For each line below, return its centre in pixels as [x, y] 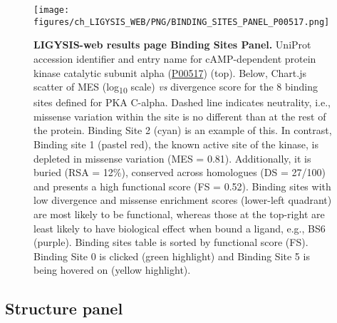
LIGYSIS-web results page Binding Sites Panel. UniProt [172, 45]
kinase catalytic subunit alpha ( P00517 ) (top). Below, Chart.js [170, 72]
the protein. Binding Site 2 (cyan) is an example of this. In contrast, [183, 130]
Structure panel [64, 308]
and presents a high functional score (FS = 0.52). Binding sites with [182, 186]
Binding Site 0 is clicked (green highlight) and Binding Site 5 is [172, 256]
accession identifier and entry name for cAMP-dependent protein [175, 58]
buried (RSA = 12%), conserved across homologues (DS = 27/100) [180, 172]
